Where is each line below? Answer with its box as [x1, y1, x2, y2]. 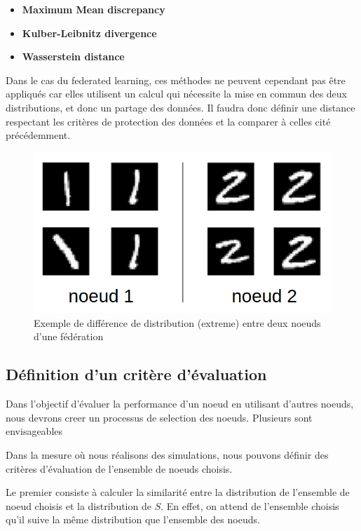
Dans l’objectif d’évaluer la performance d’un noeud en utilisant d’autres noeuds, [6, 396, 354, 411]
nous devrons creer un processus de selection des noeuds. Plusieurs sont [6, 410, 313, 424]
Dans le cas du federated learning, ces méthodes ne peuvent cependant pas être [6, 72, 346, 87]
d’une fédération [34, 329, 104, 344]
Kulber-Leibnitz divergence [22, 25, 157, 40]
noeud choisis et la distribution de [6, 498, 151, 513]
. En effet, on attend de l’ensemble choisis [161, 498, 339, 513]
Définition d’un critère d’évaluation [6, 363, 267, 385]
